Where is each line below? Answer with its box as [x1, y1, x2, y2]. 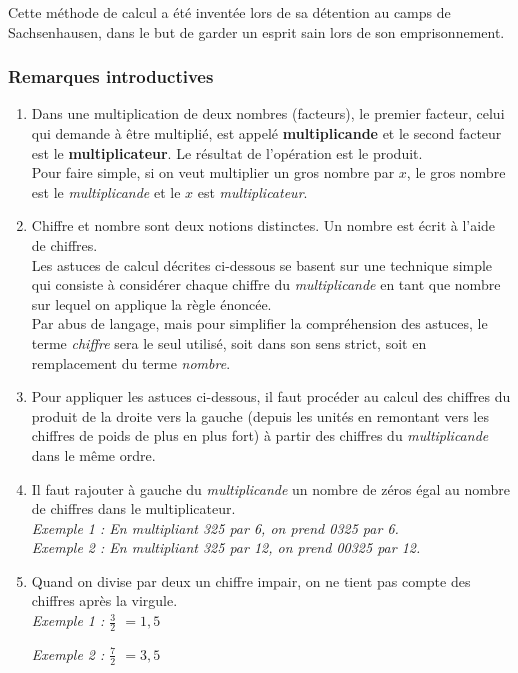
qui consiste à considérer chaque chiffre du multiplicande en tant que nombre [31, 274, 501, 295]
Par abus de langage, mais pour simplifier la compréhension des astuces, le [31, 313, 488, 334]
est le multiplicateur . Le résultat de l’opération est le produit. [31, 142, 423, 163]
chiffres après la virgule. [31, 590, 178, 611]
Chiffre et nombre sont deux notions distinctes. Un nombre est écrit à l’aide [31, 215, 496, 236]
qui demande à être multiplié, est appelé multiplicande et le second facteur [31, 123, 502, 143]
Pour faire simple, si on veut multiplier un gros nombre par [31, 162, 395, 183]
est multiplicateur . [197, 181, 308, 202]
